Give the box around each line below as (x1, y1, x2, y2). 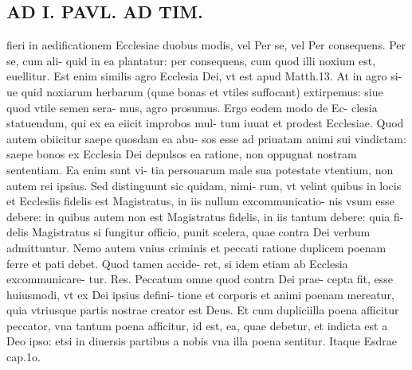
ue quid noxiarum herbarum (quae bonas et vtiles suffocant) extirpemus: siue (6, 83, 383, 99)
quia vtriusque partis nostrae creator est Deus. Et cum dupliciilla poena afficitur (6, 302, 399, 318)
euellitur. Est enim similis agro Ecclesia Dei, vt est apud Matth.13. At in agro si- (6, 68, 402, 84)
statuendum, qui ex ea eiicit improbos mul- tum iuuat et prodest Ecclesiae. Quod (6, 115, 404, 131)
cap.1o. (6, 349, 41, 365)
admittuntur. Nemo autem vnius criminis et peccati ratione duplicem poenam (6, 239, 386, 255)
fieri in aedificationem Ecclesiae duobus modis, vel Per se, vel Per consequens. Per (6, 37, 406, 53)
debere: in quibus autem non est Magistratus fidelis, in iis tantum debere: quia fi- (6, 208, 404, 224)
